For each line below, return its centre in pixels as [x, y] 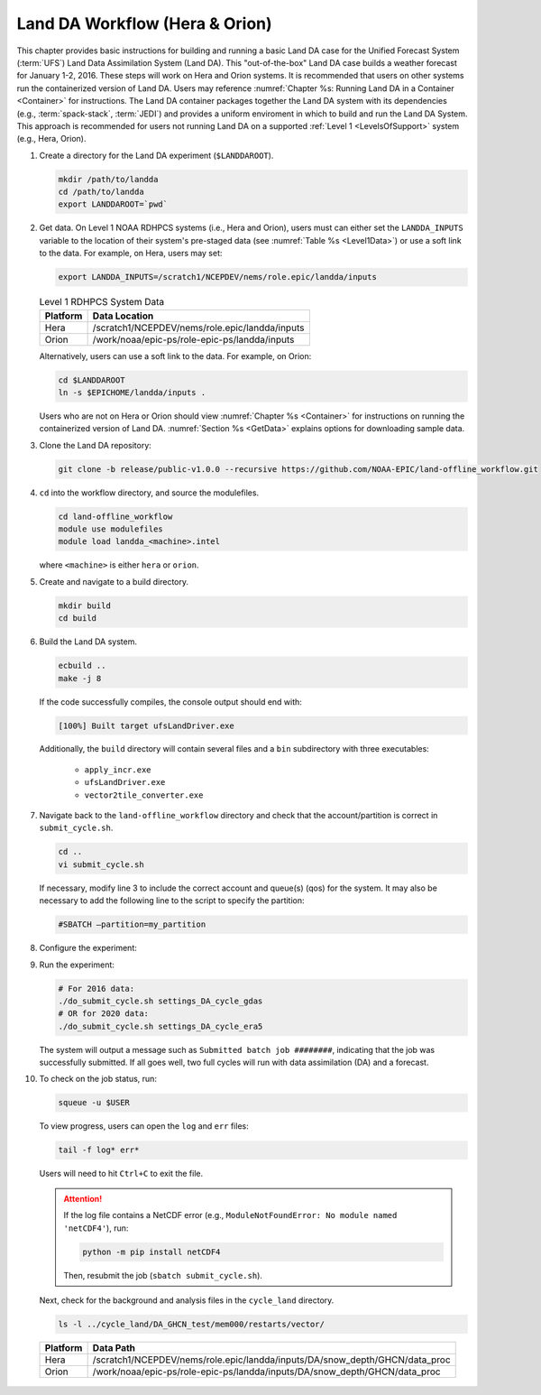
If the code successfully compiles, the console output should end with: [170, 702]
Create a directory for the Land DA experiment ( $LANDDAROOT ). [156, 155]
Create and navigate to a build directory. [114, 581]
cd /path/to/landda [101, 192]
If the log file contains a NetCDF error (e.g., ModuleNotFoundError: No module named [230, 1215]
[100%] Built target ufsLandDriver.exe [146, 725]
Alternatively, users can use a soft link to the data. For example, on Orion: [175, 356]
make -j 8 [80, 678]
